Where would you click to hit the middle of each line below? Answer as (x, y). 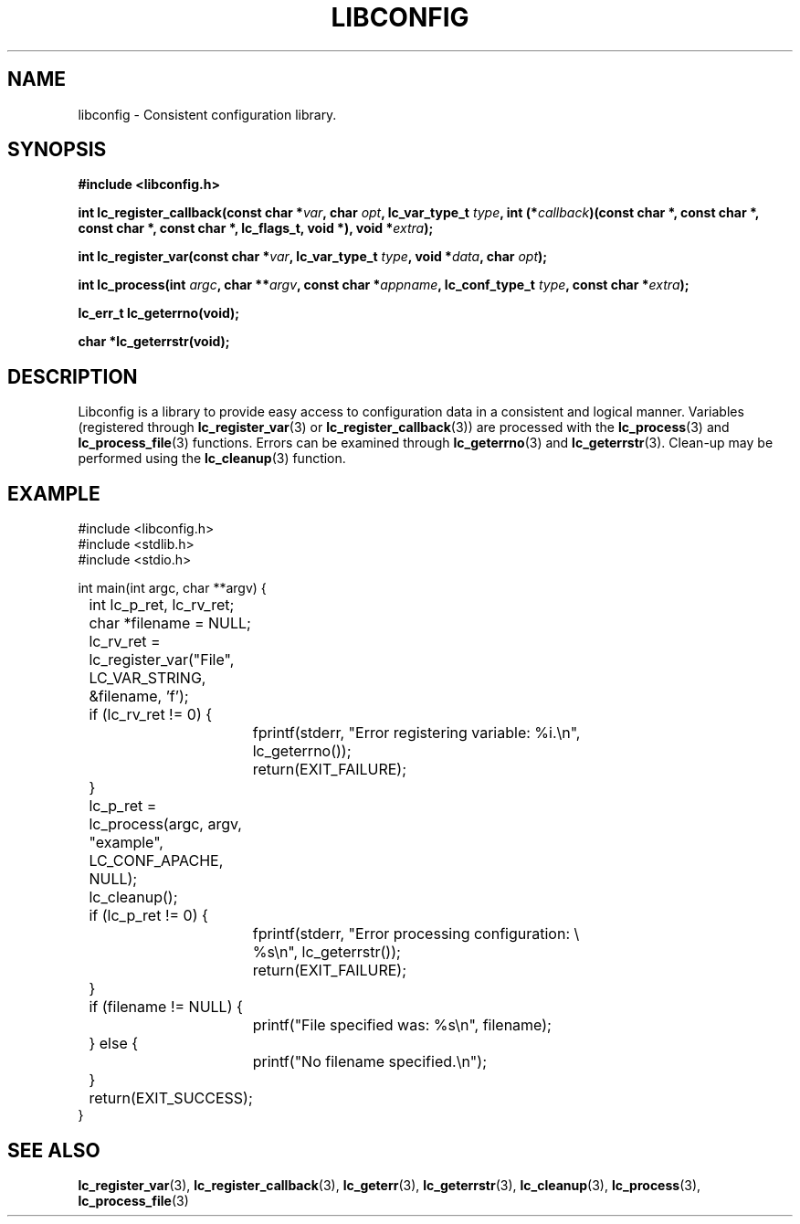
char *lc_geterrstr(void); (154, 342)
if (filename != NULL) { (166, 1007)
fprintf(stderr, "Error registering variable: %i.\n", (416, 733)
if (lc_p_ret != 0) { (148, 916)
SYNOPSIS (57, 150)
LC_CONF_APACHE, (156, 861)
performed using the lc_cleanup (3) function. (212, 459)
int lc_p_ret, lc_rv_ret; (162, 605)
